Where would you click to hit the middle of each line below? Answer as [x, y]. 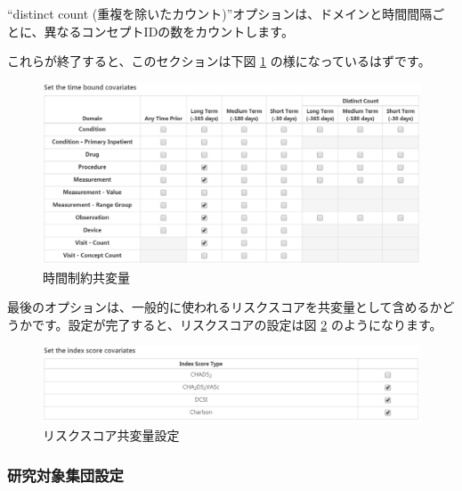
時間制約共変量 [86, 277]
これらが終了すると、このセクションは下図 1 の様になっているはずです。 [219, 61]
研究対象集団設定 [65, 475]
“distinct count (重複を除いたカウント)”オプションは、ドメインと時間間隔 [220, 13]
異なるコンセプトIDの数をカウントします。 [169, 31]
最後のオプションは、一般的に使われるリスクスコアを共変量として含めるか [225, 307]
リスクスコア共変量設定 [111, 435]
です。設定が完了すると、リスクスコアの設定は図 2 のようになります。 [237, 324]
